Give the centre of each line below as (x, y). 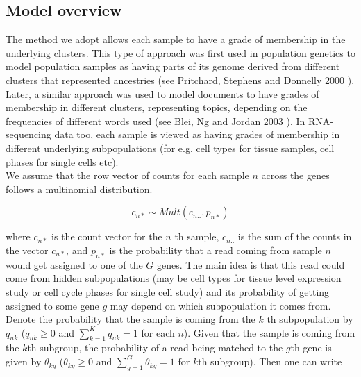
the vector (27, 250)
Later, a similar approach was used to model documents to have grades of (162, 93)
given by (24, 361)
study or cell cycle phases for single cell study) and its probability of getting (168, 291)
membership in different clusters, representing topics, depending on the (157, 107)
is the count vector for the (107, 236)
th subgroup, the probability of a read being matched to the (155, 347)
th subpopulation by (310, 319)
